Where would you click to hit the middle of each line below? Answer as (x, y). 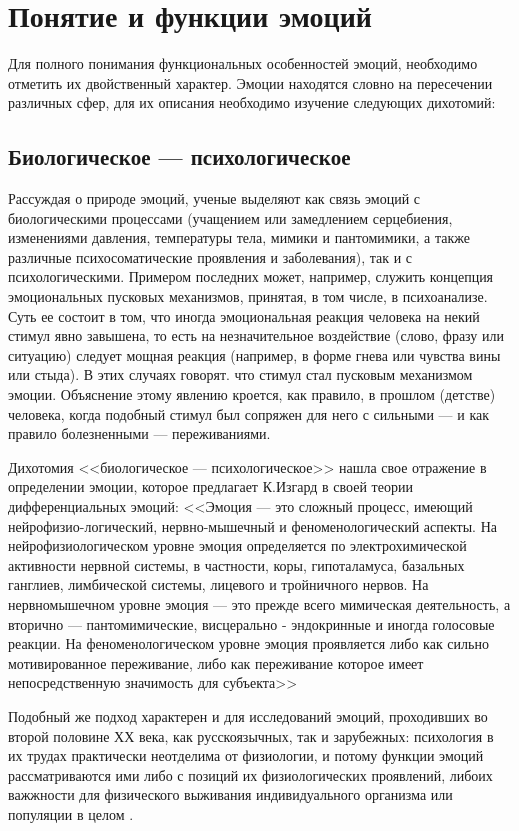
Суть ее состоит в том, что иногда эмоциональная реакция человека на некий (244, 315)
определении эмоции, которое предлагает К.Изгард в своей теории (210, 486)
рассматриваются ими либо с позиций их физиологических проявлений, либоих (250, 774)
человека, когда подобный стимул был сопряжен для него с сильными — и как (249, 413)
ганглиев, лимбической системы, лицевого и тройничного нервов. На (218, 584)
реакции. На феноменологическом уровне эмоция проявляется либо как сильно (248, 643)
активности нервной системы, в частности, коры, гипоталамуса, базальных (236, 564)
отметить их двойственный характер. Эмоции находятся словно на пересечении (250, 82)
